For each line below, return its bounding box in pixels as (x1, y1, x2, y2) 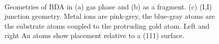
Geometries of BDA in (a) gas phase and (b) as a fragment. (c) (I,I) (4, 1, 212, 11)
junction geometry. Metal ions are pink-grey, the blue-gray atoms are (4, 11, 215, 21)
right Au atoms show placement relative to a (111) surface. (4, 30, 185, 41)
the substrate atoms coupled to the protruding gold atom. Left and (4, 20, 210, 31)
